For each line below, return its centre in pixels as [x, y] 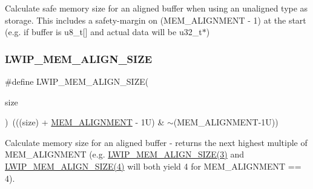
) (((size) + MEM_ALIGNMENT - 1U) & [85, 122]
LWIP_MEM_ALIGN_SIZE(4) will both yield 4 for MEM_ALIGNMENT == [153, 166]
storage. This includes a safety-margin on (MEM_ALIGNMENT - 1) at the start [156, 20]
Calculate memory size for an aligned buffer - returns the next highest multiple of [156, 142]
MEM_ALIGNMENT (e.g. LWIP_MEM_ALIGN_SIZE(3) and [124, 154]
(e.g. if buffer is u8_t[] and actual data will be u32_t [104, 32]
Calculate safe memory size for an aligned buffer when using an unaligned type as [156, 8]
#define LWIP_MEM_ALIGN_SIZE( [77, 81]
